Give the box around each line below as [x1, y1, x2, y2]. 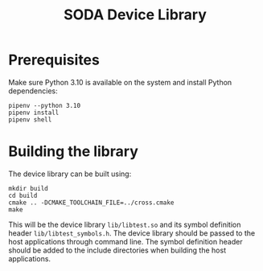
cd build [8, 191, 38, 199]
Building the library [8, 142, 138, 161]
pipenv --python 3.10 [8, 101, 81, 109]
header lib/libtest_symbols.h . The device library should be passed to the [8, 228, 256, 238]
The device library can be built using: [8, 169, 132, 179]
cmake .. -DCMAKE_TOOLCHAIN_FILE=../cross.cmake [8, 199, 175, 207]
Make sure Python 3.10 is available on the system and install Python [8, 77, 232, 87]
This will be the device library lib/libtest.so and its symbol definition [8, 220, 241, 229]
